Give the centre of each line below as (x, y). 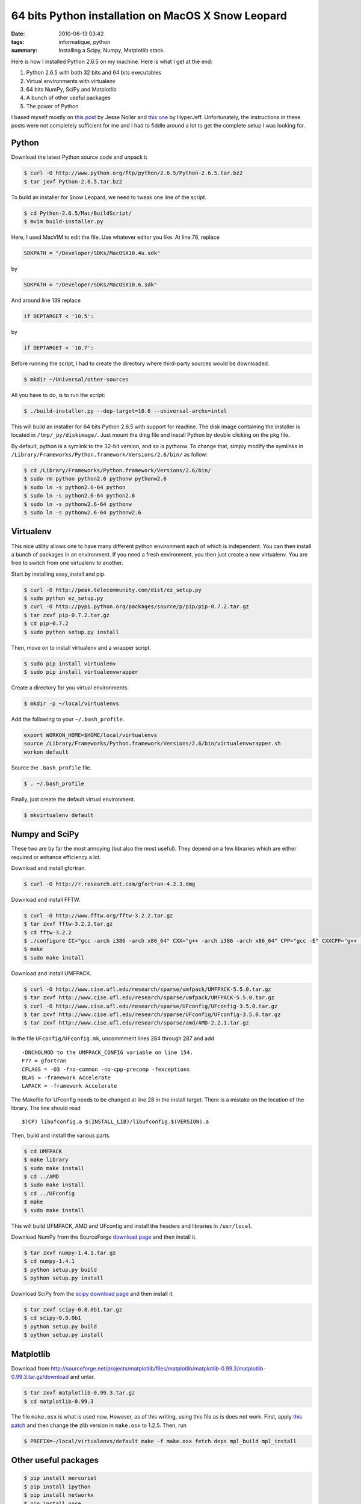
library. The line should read (46, 1108)
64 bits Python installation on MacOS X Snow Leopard (149, 16)
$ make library (46, 1160)
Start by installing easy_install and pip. (58, 574)
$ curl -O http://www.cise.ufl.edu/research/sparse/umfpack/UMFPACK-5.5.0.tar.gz (148, 989)
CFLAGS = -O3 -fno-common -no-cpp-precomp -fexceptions (106, 1069)
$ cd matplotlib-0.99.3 (59, 1401)
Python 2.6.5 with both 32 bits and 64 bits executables (94, 73)
